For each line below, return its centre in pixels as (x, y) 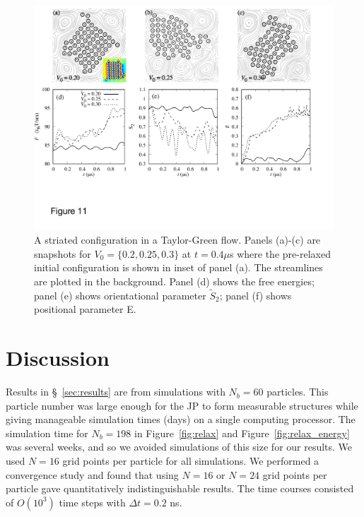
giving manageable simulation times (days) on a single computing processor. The (181, 419)
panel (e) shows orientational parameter (120, 295)
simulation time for (47, 433)
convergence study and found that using (92, 474)
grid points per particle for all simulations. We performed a (191, 461)
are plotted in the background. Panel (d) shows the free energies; (174, 281)
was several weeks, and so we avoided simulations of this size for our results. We (179, 447)
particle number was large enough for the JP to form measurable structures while (182, 405)
